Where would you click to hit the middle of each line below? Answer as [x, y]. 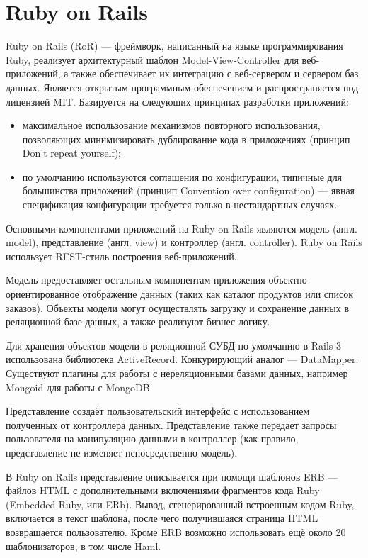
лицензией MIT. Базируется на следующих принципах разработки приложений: [177, 101]
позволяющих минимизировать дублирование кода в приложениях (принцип [186, 139]
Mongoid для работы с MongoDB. [79, 387]
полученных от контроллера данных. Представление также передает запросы [171, 424]
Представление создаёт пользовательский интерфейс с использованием [158, 411]
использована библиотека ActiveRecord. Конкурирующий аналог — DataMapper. [182, 359]
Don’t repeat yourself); [71, 153]
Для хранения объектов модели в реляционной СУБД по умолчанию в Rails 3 [173, 345]
